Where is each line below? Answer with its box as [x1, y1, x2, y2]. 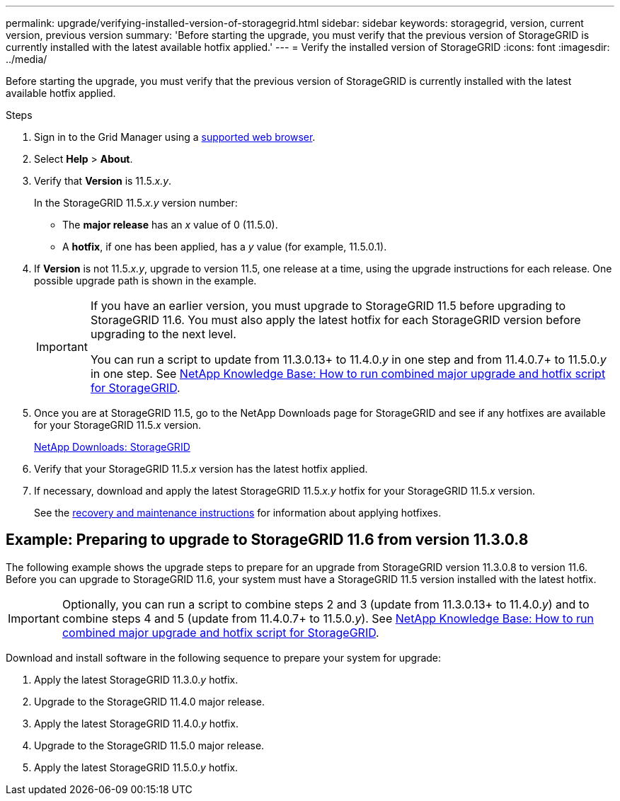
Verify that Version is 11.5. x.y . [34, 175, 172, 187]
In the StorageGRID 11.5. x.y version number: [34, 197, 238, 209]
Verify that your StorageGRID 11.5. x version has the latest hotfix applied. [34, 463, 368, 475]
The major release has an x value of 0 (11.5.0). [62, 219, 278, 231]
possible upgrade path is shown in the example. [34, 275, 257, 287]
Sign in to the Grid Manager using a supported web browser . [34, 131, 316, 143]
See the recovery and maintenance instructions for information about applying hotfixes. [34, 507, 442, 519]
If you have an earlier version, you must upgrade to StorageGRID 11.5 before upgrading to [90, 299, 566, 313]
